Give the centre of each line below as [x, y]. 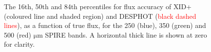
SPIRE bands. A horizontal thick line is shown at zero [126, 34]
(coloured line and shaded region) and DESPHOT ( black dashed [100, 16]
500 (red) [18, 34]
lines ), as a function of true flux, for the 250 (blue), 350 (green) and [105, 25]
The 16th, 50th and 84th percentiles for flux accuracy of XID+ [98, 6]
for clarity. [19, 44]
